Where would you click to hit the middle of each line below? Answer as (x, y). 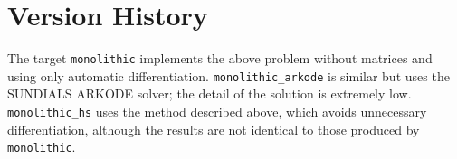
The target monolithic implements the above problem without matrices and (220, 58)
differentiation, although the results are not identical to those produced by (214, 129)
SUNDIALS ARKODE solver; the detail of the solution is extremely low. (209, 94)
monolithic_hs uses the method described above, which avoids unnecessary (217, 112)
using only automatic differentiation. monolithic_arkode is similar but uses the (228, 75)
